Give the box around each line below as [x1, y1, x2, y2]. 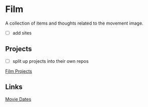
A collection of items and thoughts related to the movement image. [5, 20, 143, 26]
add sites [12, 30, 32, 36]
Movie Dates [5, 96, 32, 102]
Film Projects [5, 68, 33, 74]
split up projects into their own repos [12, 58, 89, 64]
